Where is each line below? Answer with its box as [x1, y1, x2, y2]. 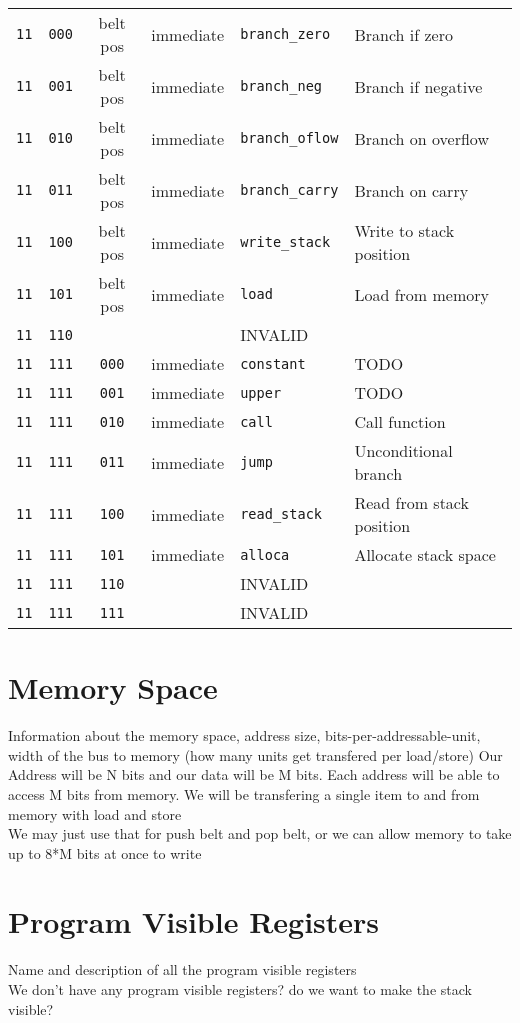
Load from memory [354, 282, 489, 306]
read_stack [240, 506, 323, 522]
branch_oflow [240, 130, 339, 146]
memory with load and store [8, 803, 182, 824]
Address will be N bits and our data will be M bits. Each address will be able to [8, 764, 500, 785]
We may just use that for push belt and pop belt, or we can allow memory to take [8, 823, 512, 844]
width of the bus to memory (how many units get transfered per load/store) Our [8, 744, 503, 765]
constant [240, 355, 306, 372]
